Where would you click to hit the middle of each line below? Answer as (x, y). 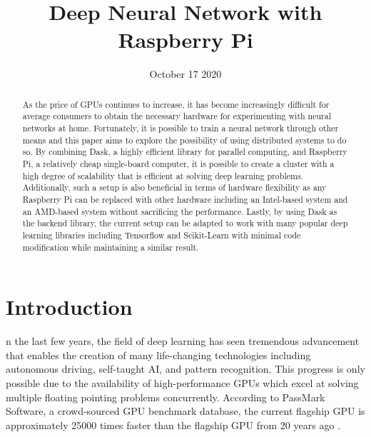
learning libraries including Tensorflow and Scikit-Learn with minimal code (162, 235)
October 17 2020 (185, 74)
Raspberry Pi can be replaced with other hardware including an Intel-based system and (185, 199)
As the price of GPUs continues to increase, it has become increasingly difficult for (176, 104)
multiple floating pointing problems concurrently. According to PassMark (166, 397)
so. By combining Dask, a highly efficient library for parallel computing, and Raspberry (185, 152)
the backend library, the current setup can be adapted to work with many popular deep (185, 223)
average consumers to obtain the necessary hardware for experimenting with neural (177, 116)
